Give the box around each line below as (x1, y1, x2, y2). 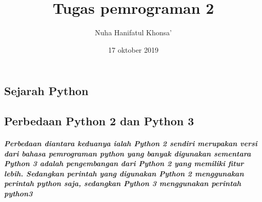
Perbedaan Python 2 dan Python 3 (4, 113, 194, 129)
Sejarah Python (4, 83, 89, 99)
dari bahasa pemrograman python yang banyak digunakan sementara (4, 148, 251, 159)
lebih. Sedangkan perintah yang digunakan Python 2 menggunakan (4, 168, 244, 178)
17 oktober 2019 (108, 44, 159, 55)
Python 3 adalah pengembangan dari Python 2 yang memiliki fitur (4, 158, 244, 169)
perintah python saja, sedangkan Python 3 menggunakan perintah (4, 178, 241, 189)
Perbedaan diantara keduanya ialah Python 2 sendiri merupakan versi (4, 138, 257, 149)
